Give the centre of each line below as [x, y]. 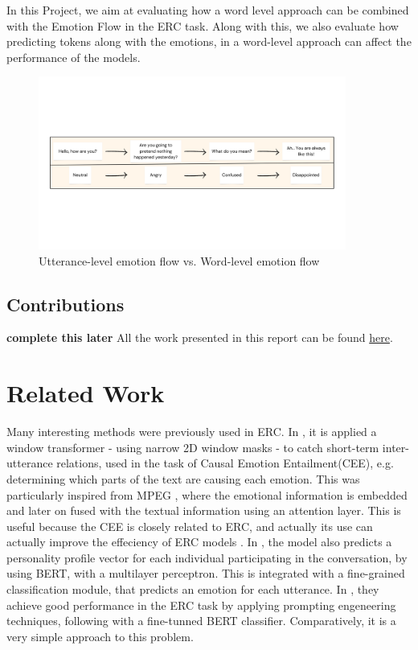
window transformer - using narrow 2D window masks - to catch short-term [193, 447]
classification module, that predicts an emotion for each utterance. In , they [193, 589]
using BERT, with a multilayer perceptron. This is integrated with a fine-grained [206, 573]
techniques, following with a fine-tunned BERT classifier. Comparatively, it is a [201, 621]
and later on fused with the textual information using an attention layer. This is [204, 510]
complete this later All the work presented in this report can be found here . [200, 337]
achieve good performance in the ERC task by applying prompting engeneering [201, 605]
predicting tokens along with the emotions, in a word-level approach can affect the [209, 41]
